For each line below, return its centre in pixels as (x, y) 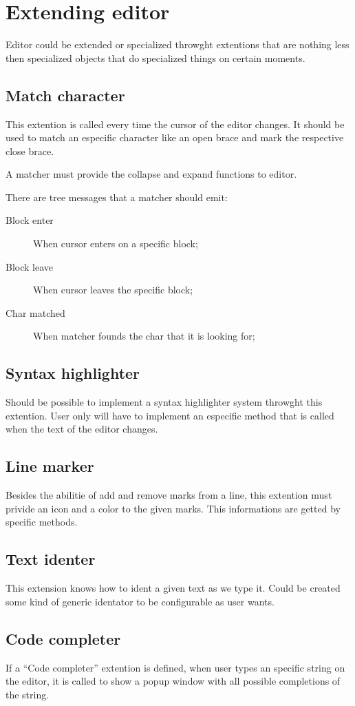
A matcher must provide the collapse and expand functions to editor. (151, 174)
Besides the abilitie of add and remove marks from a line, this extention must (169, 495)
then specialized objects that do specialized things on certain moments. (155, 58)
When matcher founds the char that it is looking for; (144, 336)
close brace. (30, 150)
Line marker (50, 466)
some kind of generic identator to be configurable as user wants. (140, 601)
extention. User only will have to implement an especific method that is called (170, 415)
